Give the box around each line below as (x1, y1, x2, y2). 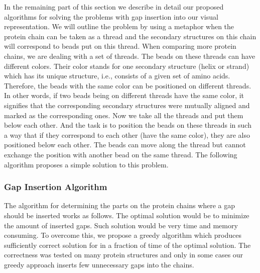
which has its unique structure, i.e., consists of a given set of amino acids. (4, 70, 230, 81)
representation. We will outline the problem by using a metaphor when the (4, 21, 234, 32)
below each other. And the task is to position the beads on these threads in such (4, 120, 251, 130)
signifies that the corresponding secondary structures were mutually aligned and (4, 100, 250, 110)
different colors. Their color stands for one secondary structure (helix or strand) (4, 60, 249, 71)
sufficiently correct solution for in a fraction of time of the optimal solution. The (4, 239, 251, 250)
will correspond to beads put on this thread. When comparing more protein (4, 41, 236, 51)
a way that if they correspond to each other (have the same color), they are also (4, 129, 250, 140)
